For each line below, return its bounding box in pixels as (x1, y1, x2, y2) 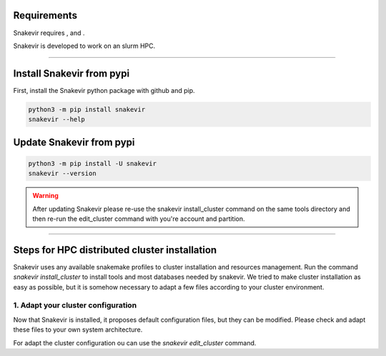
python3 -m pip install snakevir (28, 105, 146, 114)
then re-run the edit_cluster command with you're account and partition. (32, 214, 246, 223)
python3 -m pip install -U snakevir (28, 159, 157, 167)
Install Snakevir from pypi (13, 67, 130, 79)
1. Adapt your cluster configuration (13, 300, 137, 310)
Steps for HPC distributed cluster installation (13, 244, 217, 256)
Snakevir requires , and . (13, 29, 85, 37)
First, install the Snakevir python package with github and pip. (13, 86, 196, 94)
